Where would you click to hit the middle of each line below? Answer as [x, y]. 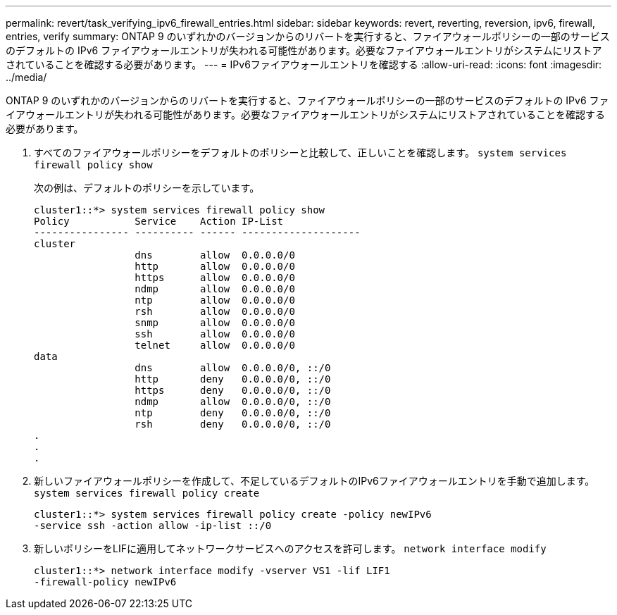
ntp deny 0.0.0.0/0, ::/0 [233, 413]
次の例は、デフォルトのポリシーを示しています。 [147, 188]
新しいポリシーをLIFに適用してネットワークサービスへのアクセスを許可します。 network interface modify [290, 548]
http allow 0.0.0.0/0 [215, 266]
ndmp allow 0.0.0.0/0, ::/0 [233, 402]
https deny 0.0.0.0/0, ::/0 [233, 390]
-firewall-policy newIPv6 [105, 582]
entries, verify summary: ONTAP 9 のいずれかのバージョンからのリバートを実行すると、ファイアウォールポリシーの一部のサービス [308, 36]
